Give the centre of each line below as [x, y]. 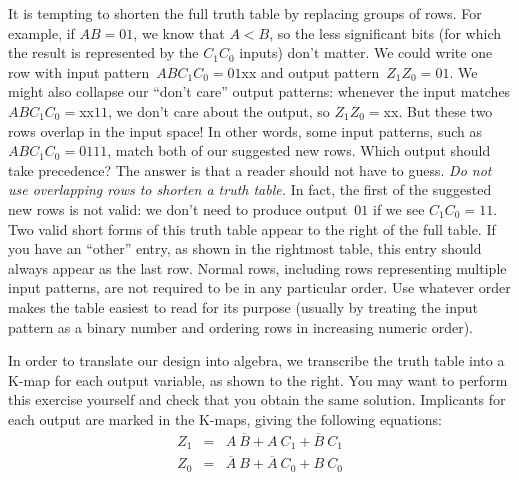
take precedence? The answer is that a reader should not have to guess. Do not [250, 169]
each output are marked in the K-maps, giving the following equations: [225, 418]
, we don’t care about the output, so [219, 110]
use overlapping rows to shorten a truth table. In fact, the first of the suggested [250, 189]
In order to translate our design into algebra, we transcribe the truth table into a [256, 360]
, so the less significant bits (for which [385, 32]
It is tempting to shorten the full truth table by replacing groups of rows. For [245, 13]
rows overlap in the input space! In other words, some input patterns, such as [245, 130]
